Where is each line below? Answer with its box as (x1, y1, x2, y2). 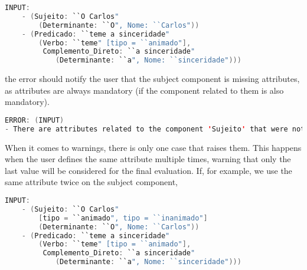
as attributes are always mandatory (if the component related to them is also (5, 84, 284, 96)
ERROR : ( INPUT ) (5, 116, 64, 124)
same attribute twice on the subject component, (5, 176, 178, 188)
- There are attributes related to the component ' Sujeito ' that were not (5, 124, 305, 133)
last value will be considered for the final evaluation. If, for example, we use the (5, 164, 292, 176)
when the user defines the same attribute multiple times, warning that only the (5, 153, 291, 165)
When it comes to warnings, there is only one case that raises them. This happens (5, 141, 302, 153)
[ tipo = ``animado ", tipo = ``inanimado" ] (38, 213, 208, 222)
